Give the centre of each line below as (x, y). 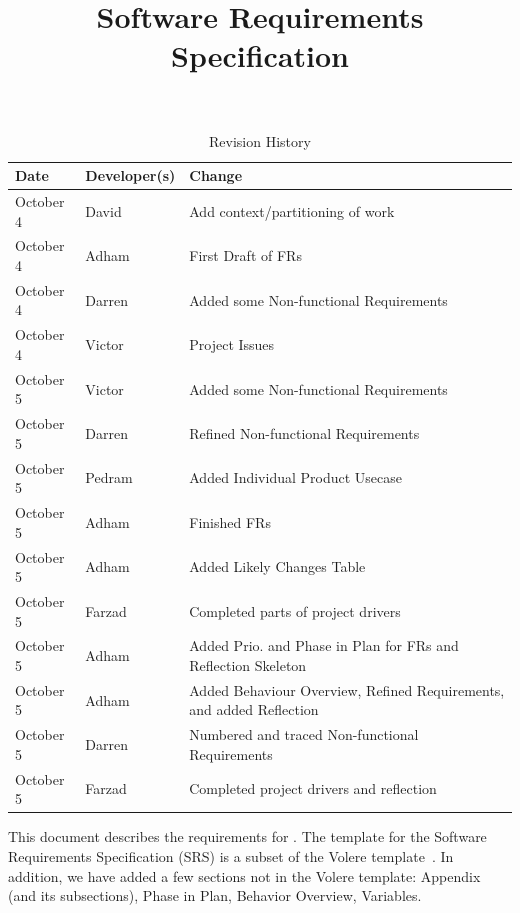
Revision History (260, 140)
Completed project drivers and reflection (313, 788)
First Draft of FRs (245, 255)
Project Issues (232, 344)
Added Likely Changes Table (277, 566)
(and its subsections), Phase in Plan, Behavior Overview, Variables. (215, 895)
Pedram (109, 477)
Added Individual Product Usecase (296, 477)
